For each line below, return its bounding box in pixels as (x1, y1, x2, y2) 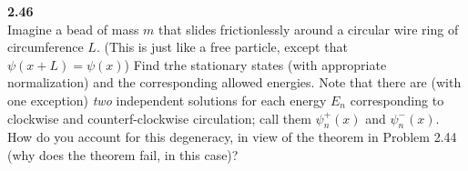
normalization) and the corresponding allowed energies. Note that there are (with (7, 73, 462, 92)
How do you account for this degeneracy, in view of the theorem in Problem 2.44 (7, 127, 457, 146)
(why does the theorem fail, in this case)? (7, 145, 239, 164)
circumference (7, 37, 84, 56)
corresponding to (350, 90, 444, 109)
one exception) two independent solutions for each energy (7, 90, 327, 109)
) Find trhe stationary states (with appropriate (124, 55, 387, 74)
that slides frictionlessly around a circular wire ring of (158, 19, 459, 38)
